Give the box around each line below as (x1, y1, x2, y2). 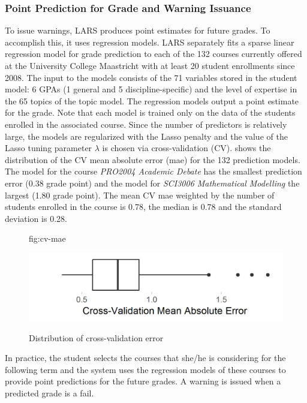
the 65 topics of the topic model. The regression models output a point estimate (5, 94, 299, 107)
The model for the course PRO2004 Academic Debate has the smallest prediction (5, 165, 302, 178)
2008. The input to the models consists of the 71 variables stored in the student (5, 71, 297, 83)
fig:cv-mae (29, 232, 66, 245)
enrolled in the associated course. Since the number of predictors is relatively (5, 118, 287, 130)
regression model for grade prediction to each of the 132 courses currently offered (5, 47, 302, 60)
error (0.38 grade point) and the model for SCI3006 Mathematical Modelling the (5, 176, 300, 189)
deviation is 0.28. (5, 212, 67, 224)
